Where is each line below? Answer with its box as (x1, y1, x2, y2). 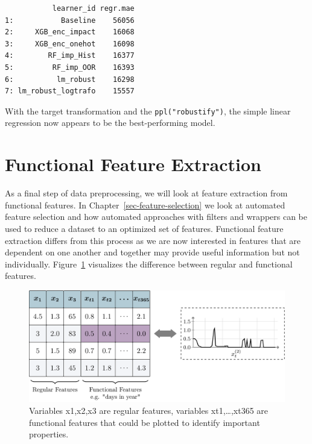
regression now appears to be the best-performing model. (5, 116, 215, 129)
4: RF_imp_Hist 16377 (5, 51, 135, 60)
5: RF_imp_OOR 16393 (5, 63, 135, 72)
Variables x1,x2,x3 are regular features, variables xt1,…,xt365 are (29, 404, 269, 416)
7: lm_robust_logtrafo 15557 (5, 87, 135, 96)
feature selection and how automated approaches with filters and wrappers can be (5, 210, 308, 223)
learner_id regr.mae (52, 4, 135, 13)
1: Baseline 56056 (5, 16, 135, 25)
